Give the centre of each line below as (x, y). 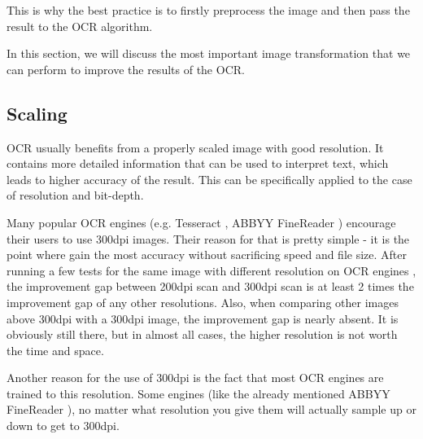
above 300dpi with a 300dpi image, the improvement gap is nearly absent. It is (203, 318)
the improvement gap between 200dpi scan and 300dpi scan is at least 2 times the (210, 286)
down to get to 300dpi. (63, 426)
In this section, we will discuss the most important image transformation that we (209, 53)
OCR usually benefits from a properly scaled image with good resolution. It (195, 147)
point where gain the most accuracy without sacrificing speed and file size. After (207, 255)
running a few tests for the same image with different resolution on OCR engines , (211, 270)
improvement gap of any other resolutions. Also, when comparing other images (203, 302)
